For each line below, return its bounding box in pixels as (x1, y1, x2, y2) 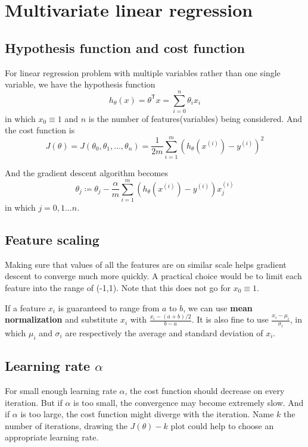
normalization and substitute (5, 313, 118, 326)
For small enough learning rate (5, 384, 117, 396)
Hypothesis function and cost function (5, 38, 245, 57)
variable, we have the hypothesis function (5, 78, 155, 90)
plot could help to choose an (170, 419, 274, 432)
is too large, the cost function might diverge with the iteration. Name (20, 408, 274, 420)
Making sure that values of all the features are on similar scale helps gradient (5, 258, 287, 270)
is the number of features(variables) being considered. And (88, 112, 302, 124)
